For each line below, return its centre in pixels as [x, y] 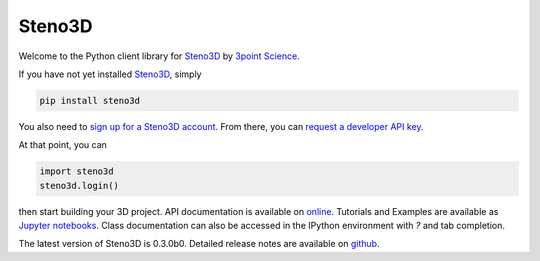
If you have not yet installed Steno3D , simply [110, 74]
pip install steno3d [89, 100]
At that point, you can [62, 145]
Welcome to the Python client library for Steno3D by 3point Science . [159, 56]
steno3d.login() [79, 185]
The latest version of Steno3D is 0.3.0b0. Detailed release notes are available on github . [199, 244]
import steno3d [76, 171]
